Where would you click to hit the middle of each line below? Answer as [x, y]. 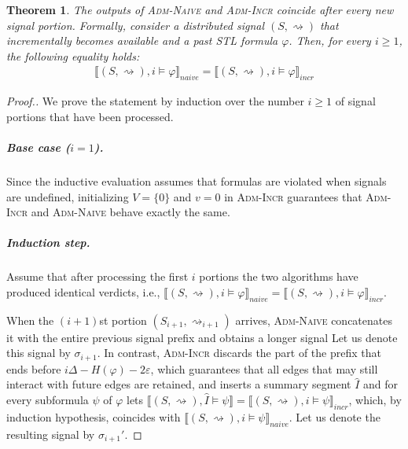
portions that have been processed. [90, 116]
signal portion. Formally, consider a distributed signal [136, 25]
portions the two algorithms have [279, 276]
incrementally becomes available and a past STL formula [142, 40]
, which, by [375, 399]
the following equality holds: [73, 55]
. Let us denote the [334, 416]
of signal [355, 101]
